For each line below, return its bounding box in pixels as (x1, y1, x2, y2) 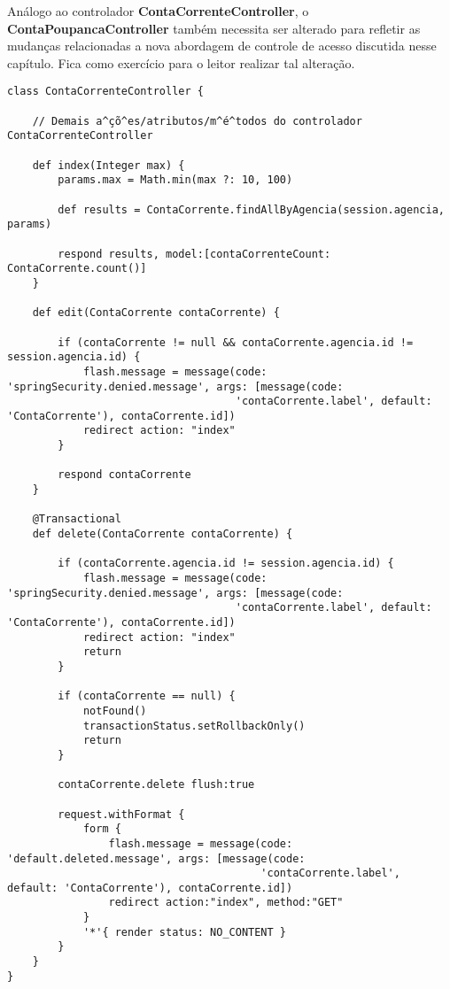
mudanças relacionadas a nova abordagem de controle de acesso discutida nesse (7, 36, 437, 55)
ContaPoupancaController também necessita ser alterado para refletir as (7, 19, 421, 37)
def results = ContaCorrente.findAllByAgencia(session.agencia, (58, 203, 445, 216)
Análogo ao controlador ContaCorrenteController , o (7, 2, 309, 19)
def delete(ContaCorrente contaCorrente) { (32, 528, 293, 541)
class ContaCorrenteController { (7, 85, 204, 98)
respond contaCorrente (58, 468, 191, 482)
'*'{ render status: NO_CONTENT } (82, 925, 286, 939)
